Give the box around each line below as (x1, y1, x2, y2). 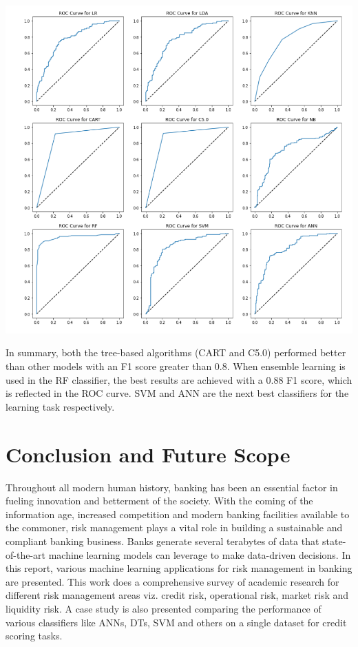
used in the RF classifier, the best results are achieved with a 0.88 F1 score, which (6, 372, 352, 387)
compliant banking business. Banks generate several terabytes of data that (6, 533, 319, 548)
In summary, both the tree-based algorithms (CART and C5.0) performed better (6, 345, 346, 360)
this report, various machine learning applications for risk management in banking (6, 561, 352, 575)
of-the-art (6, 547, 45, 562)
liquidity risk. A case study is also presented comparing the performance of (6, 601, 322, 615)
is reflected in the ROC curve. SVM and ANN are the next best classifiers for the (6, 386, 349, 400)
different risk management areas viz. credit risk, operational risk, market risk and (6, 588, 349, 602)
